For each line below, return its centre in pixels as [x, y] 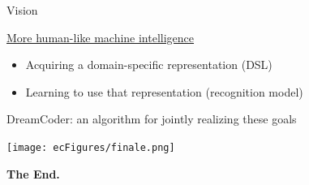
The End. [33, 173]
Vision [22, 10]
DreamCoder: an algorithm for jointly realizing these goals [152, 119]
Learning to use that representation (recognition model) [164, 91]
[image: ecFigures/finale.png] [91, 147]
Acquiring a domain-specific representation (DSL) [149, 65]
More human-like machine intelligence [101, 37]
